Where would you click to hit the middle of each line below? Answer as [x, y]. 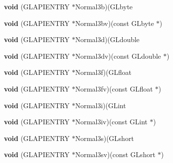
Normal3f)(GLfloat [103, 72]
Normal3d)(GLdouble [107, 39]
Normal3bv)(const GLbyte [114, 23]
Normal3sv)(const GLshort [115, 154]
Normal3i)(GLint [100, 105]
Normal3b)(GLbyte [104, 6]
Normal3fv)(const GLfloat [114, 88]
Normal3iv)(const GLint [111, 122]
